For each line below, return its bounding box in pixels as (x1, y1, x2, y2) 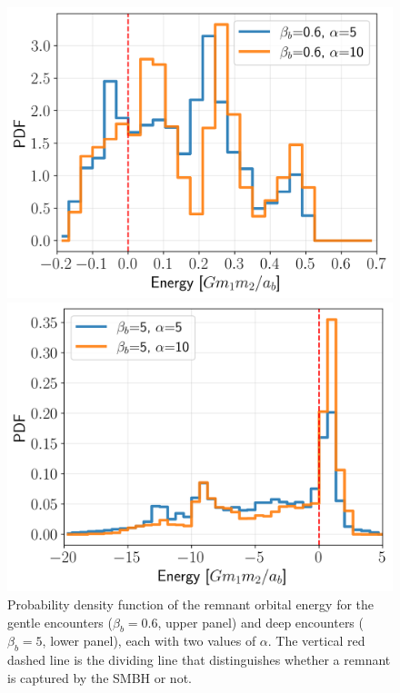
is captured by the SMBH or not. (7, 668, 192, 687)
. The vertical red (267, 631, 365, 650)
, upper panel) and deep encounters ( (157, 612, 364, 631)
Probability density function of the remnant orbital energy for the (7, 595, 375, 614)
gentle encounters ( (7, 612, 113, 631)
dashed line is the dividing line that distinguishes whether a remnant (7, 650, 391, 669)
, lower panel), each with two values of (42, 631, 256, 650)
